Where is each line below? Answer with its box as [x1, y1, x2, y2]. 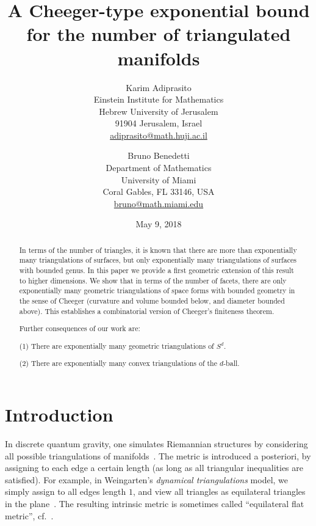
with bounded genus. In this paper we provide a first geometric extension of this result [19, 265, 294, 276]
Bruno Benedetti [127, 149, 190, 162]
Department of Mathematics [106, 161, 212, 174]
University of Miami [121, 173, 196, 186]
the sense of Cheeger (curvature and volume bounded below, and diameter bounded [19, 296, 285, 306]
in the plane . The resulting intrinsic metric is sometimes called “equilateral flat [5, 497, 304, 510]
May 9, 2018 [135, 217, 182, 230]
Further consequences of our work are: [19, 323, 140, 334]
